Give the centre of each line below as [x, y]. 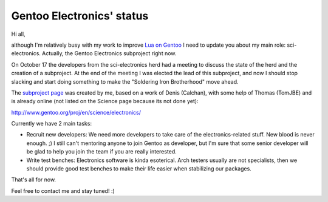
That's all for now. [34, 180]
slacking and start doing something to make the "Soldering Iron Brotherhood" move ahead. [125, 81]
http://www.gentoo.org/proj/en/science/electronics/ [76, 112]
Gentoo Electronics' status [80, 16]
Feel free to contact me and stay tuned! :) [63, 190]
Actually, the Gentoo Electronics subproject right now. [109, 53]
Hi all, [18, 34]
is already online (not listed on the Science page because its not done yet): [105, 101]
